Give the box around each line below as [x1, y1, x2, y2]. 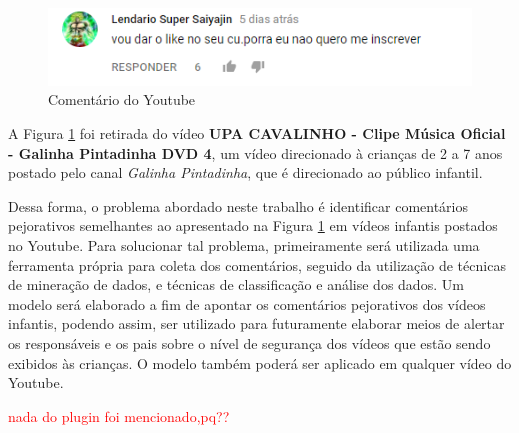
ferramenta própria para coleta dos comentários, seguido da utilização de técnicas [8, 254, 506, 275]
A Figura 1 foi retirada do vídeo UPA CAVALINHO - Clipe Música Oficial [8, 123, 506, 144]
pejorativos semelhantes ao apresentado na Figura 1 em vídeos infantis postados [8, 215, 498, 236]
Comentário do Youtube [48, 89, 196, 110]
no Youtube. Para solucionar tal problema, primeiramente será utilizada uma [8, 235, 480, 256]
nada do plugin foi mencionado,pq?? [8, 405, 230, 426]
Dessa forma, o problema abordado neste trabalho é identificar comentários [8, 195, 469, 216]
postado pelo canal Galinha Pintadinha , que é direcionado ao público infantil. [8, 162, 483, 183]
